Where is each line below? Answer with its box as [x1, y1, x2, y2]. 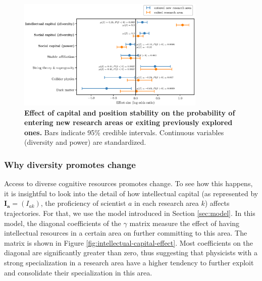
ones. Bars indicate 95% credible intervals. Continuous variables [24, 127, 224, 137]
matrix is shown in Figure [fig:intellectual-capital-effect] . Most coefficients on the [4, 237, 253, 248]
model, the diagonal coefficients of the [4, 217, 121, 228]
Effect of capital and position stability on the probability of [24, 107, 235, 118]
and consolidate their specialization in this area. [4, 267, 152, 277]
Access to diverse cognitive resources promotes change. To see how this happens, [4, 178, 253, 189]
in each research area [134, 198, 199, 208]
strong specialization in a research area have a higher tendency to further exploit [4, 257, 254, 267]
